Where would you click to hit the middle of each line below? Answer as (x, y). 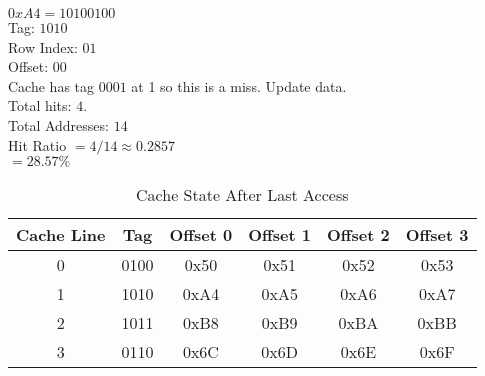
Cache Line (61, 235)
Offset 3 (437, 235)
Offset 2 (358, 235)
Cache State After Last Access (242, 195)
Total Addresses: (58, 124)
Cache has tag (51, 85)
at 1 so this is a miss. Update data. (239, 85)
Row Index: (43, 46)
